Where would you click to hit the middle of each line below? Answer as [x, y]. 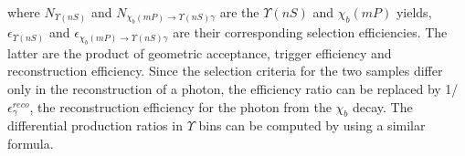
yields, [414, 12]
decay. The [382, 106]
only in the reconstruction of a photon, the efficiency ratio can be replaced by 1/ [233, 88]
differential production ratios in [95, 125]
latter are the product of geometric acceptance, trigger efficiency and [200, 52]
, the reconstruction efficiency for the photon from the [180, 106]
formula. [31, 143]
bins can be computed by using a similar [312, 125]
